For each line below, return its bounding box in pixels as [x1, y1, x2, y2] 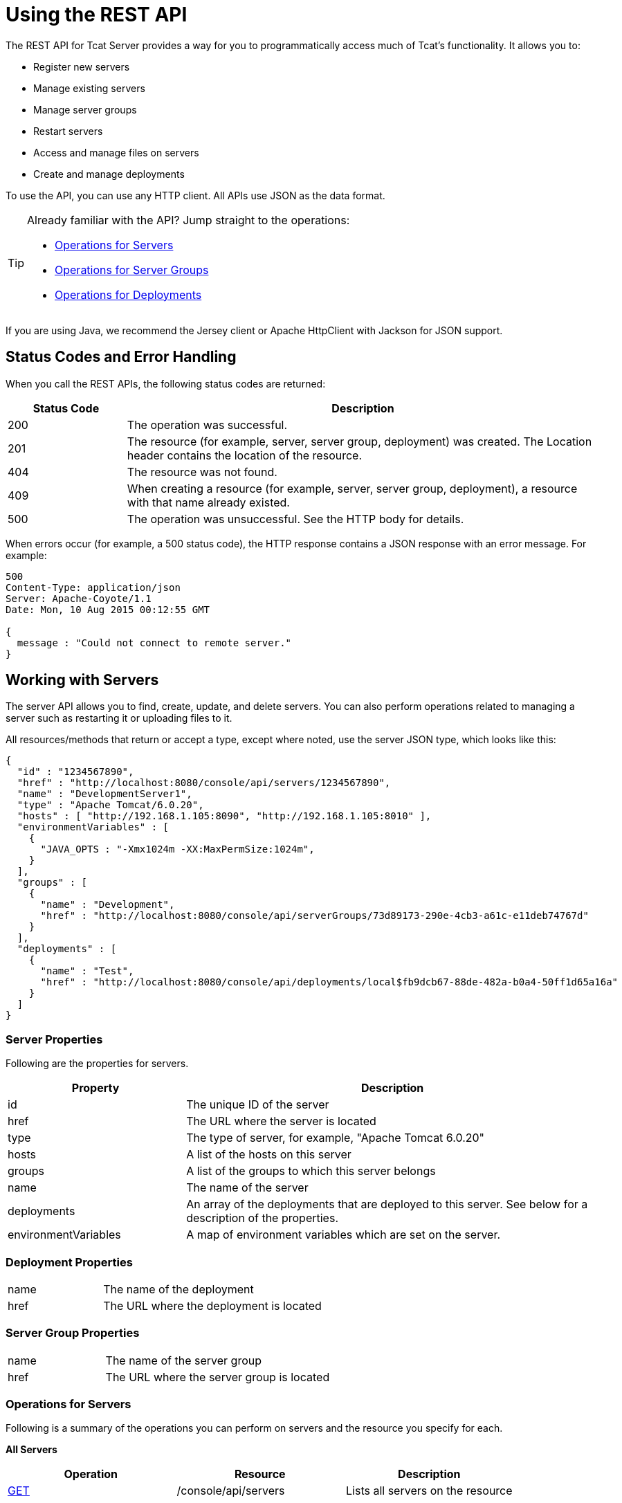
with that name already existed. [127, 495, 290, 509]
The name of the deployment [103, 1282, 254, 1296]
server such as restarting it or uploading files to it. [6, 712, 232, 725]
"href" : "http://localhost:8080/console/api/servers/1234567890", [17, 777, 391, 789]
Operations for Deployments [55, 287, 202, 302]
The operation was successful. [127, 417, 288, 432]
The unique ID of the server [186, 1097, 329, 1112]
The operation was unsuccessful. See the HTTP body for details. [127, 511, 464, 526]
